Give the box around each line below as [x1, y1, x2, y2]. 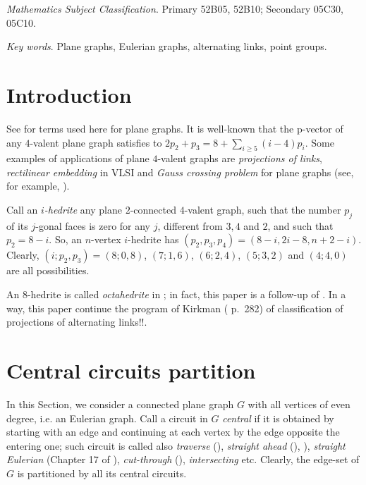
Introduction [6, 80, 132, 109]
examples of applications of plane [6, 151, 150, 166]
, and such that [267, 218, 334, 233]
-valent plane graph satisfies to [30, 135, 162, 149]
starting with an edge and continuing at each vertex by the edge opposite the [6, 424, 340, 439]
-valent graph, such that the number [184, 202, 341, 217]
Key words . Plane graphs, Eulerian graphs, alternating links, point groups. [6, 39, 327, 54]
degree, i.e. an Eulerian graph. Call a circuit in [6, 410, 208, 425]
